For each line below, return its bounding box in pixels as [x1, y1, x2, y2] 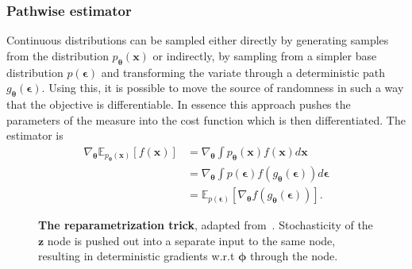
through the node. [250, 248, 338, 264]
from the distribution [6, 47, 109, 63]
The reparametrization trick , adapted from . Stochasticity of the [38, 217, 373, 233]
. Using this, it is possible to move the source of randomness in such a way [41, 79, 404, 96]
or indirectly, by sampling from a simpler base [152, 47, 377, 63]
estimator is [6, 127, 64, 144]
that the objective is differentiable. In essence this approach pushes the [6, 96, 351, 112]
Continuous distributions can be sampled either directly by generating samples [6, 32, 389, 48]
